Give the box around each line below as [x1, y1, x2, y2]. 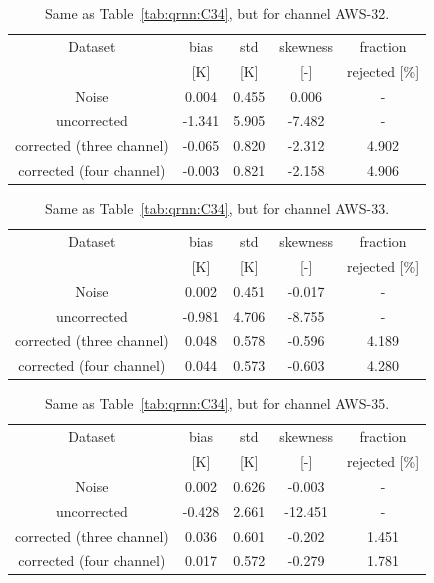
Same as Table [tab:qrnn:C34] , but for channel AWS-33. [45, 198, 390, 219]
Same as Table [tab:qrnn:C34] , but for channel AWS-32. [45, 3, 390, 23]
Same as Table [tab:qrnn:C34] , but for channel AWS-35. [45, 393, 390, 414]
